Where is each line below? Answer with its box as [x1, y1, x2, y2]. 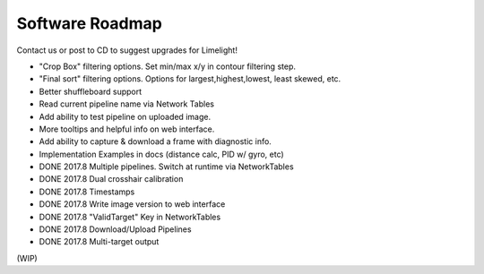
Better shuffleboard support [39, 86, 143, 97]
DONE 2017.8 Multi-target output [39, 236, 160, 247]
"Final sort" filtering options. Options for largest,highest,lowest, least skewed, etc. [39, 73, 341, 84]
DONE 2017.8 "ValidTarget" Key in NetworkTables [39, 211, 221, 222]
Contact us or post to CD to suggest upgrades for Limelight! [16, 45, 238, 56]
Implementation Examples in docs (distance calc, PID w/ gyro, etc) [39, 149, 284, 159]
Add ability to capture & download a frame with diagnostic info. [39, 136, 272, 147]
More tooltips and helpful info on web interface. [39, 124, 215, 134]
